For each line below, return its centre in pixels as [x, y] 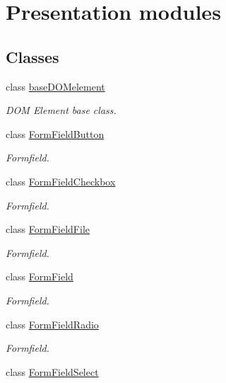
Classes [32, 56]
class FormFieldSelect [52, 371]
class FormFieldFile [48, 229]
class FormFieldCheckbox [61, 181]
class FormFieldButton [55, 133]
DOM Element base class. [61, 110]
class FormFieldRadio [52, 324]
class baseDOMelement [55, 86]
